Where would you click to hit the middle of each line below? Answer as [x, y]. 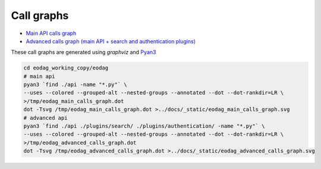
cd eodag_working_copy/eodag [66, 68]
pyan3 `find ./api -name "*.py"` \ [75, 85]
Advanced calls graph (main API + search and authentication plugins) [111, 41]
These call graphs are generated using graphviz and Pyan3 [84, 52]
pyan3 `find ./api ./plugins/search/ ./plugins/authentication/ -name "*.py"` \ [144, 126]
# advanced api [45, 118]
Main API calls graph [51, 33]
